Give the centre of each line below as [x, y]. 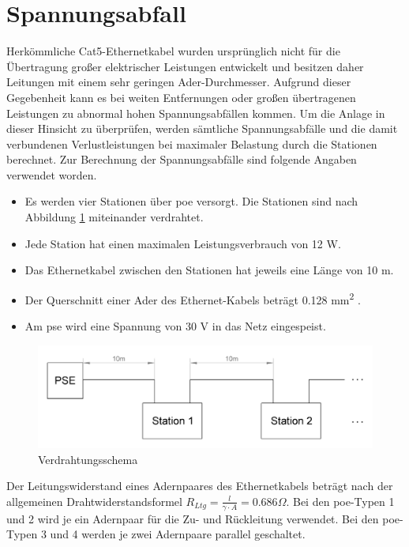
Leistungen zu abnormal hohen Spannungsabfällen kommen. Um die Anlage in [196, 113]
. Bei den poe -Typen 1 [340, 501]
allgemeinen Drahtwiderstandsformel [94, 501]
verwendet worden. [52, 174]
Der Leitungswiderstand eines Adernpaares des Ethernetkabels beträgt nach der [200, 486]
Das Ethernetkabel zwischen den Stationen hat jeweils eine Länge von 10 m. [209, 270]
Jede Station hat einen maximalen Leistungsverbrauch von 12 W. [183, 243]
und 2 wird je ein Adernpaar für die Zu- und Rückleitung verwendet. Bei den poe [203, 518]
